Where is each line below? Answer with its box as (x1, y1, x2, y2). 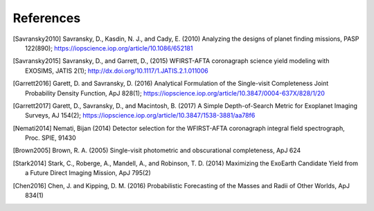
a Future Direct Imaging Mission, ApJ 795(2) (25, 169, 152, 177)
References (12, 10, 81, 26)
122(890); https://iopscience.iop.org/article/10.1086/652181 (25, 44, 193, 52)
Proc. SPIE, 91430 (25, 134, 76, 142)
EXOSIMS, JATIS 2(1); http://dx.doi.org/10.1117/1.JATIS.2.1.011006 (25, 66, 208, 75)
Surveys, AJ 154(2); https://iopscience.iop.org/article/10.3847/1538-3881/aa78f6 (25, 111, 256, 120)
